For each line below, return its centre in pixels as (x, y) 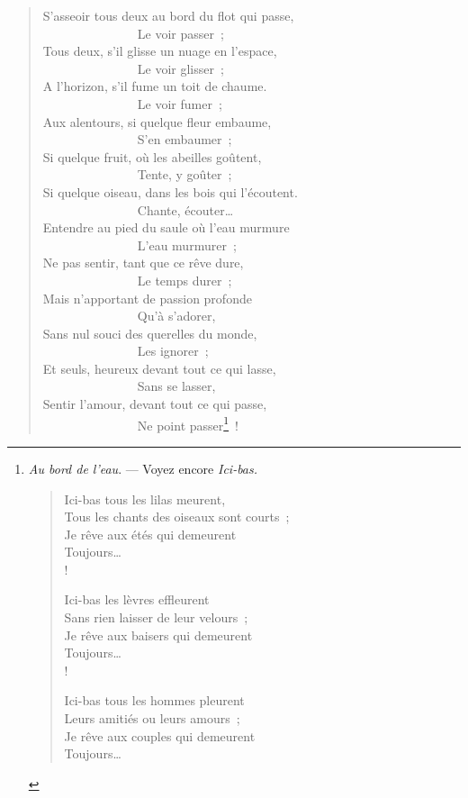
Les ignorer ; (173, 351)
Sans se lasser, (176, 386)
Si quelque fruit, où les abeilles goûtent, (152, 156)
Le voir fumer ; (180, 103)
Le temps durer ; (184, 280)
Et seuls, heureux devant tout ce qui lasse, (159, 368)
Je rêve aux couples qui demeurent (160, 735)
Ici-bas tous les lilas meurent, (145, 499)
